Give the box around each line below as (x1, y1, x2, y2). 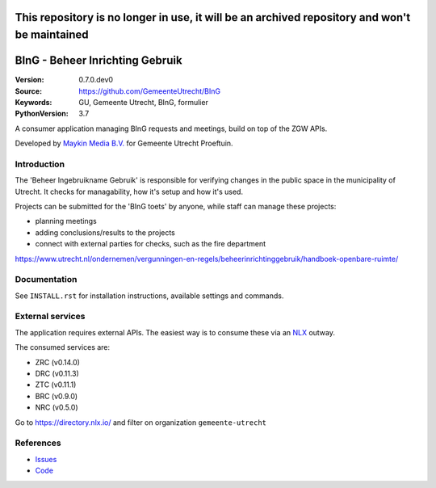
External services (15, 311, 86, 322)
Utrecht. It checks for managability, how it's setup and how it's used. (15, 187, 244, 196)
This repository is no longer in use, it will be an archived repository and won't (15, 11, 411, 24)
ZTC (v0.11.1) (35, 380, 77, 389)
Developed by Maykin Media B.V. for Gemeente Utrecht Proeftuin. (15, 138, 233, 149)
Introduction (15, 158, 65, 170)
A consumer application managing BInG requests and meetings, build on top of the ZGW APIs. (15, 124, 328, 133)
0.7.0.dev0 (78, 75, 113, 85)
